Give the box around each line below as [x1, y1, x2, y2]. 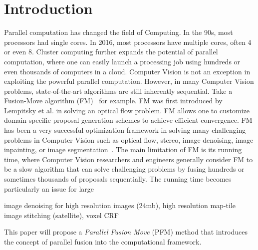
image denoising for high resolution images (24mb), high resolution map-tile [4, 200, 236, 211]
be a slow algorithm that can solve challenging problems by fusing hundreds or [4, 164, 245, 174]
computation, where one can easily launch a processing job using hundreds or [4, 56, 241, 66]
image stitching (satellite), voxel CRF [4, 210, 119, 220]
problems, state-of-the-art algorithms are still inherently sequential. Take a [4, 85, 233, 96]
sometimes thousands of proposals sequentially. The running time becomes [4, 174, 232, 184]
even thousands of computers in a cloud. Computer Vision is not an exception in [4, 66, 251, 76]
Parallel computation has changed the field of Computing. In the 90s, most [4, 27, 233, 37]
